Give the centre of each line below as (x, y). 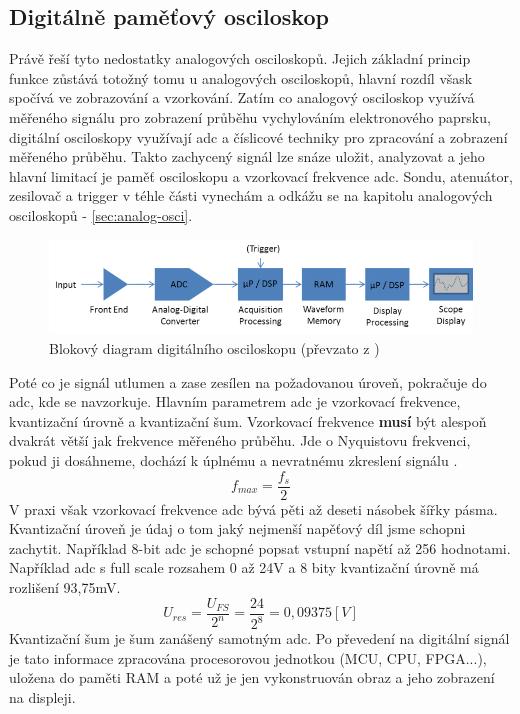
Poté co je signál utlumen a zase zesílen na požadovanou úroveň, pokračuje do (248, 381)
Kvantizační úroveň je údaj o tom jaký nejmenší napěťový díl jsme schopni (237, 528)
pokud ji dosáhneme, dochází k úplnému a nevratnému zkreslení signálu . (233, 459)
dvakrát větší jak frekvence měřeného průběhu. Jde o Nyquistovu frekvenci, (240, 440)
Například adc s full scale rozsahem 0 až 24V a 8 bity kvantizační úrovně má (244, 567)
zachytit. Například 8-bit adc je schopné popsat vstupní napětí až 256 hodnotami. (260, 547)
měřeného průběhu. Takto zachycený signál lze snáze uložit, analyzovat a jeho (247, 156)
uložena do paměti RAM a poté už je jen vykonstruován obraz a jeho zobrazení (252, 677)
